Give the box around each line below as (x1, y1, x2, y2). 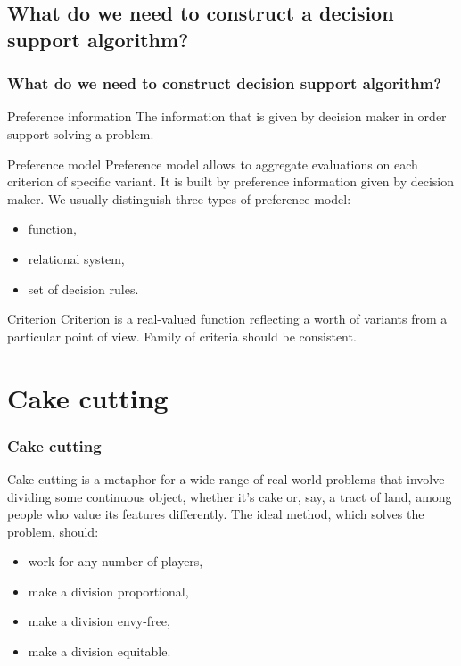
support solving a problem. (7, 124, 154, 143)
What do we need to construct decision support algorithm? (7, 72, 442, 95)
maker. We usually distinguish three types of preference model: (7, 189, 351, 208)
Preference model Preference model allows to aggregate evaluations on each (7, 154, 418, 173)
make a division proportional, (28, 581, 189, 600)
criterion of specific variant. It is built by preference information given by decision (7, 172, 454, 191)
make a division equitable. (28, 642, 171, 661)
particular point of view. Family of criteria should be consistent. (7, 326, 357, 345)
